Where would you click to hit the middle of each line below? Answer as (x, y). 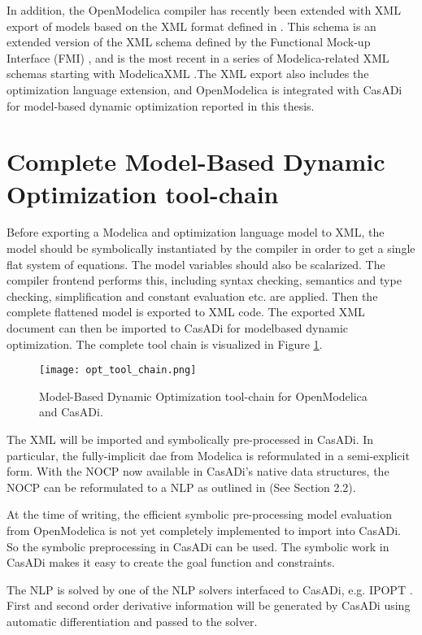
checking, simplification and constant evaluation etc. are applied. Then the (192, 296)
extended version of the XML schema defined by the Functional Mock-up (189, 42)
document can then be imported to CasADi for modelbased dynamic (178, 328)
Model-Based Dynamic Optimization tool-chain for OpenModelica (203, 396)
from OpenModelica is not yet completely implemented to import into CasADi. (204, 531)
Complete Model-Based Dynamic (196, 161)
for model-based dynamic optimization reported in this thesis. (161, 105)
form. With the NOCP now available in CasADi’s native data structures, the (198, 471)
